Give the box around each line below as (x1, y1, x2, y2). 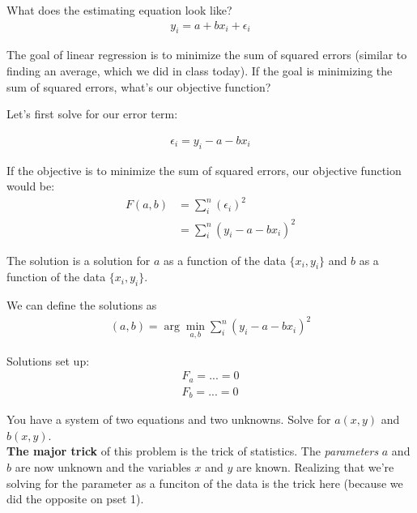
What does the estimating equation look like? (6, 2, 232, 18)
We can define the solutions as (6, 297, 157, 314)
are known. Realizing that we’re (236, 458, 394, 475)
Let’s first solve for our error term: (6, 105, 178, 122)
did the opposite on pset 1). (6, 490, 144, 507)
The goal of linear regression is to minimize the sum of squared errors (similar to (6, 46, 407, 63)
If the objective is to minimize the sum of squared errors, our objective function (6, 161, 402, 178)
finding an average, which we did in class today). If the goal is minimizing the (6, 62, 393, 79)
